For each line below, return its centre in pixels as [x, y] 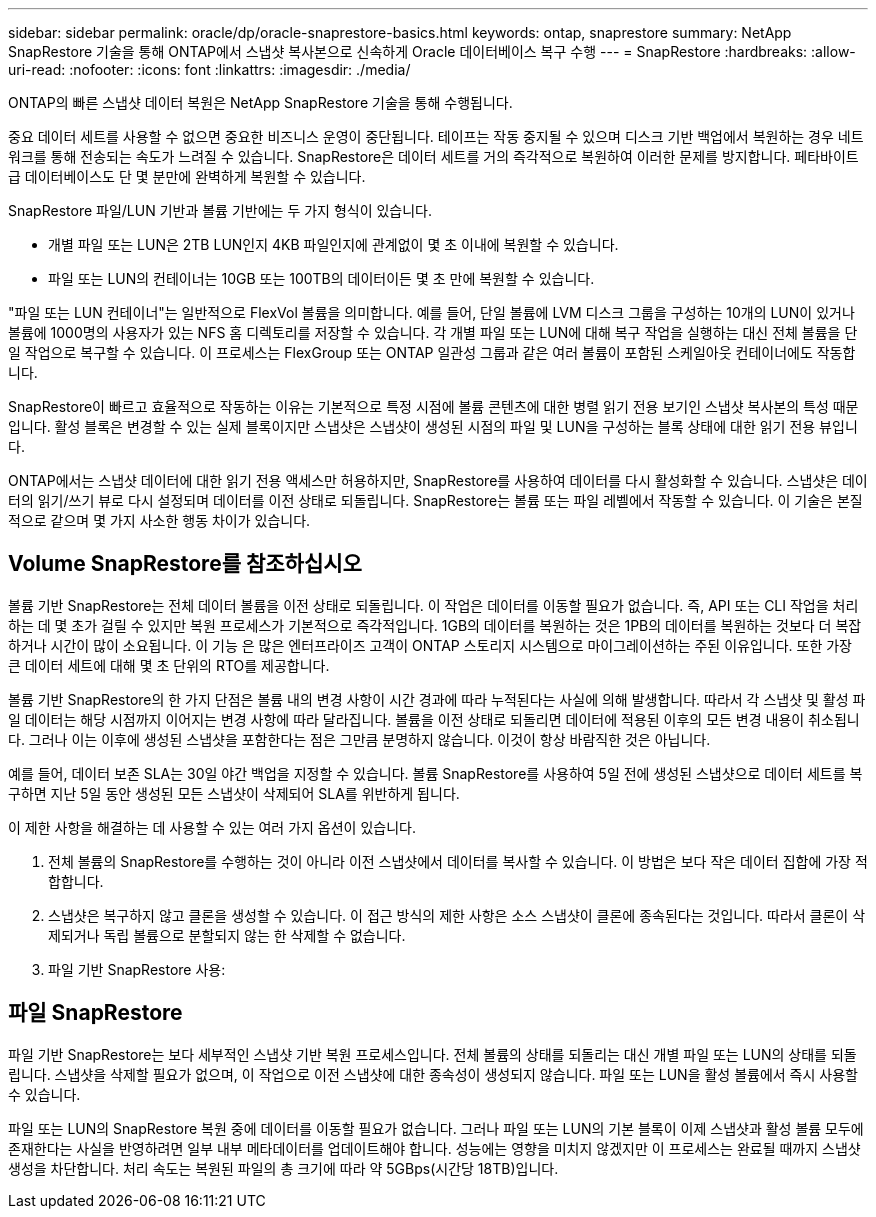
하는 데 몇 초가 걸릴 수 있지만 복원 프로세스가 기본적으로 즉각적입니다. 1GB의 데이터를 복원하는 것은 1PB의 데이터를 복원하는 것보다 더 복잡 [435, 625]
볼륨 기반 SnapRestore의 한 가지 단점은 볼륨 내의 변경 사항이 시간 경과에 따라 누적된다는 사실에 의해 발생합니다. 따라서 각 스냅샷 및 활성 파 [437, 699]
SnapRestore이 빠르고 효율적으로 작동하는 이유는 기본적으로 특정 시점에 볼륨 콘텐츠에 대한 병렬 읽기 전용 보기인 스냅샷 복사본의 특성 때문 [433, 406]
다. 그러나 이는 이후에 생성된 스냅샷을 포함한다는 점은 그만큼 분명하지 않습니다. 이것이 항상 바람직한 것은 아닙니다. [359, 739]
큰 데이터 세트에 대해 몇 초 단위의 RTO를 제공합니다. [169, 665]
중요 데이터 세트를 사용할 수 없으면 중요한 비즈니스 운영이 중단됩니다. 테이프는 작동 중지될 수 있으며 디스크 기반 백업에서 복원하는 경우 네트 [436, 136]
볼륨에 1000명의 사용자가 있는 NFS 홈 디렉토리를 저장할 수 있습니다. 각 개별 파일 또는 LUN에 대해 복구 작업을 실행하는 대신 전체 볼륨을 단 [433, 332]
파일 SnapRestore [95, 1013]
